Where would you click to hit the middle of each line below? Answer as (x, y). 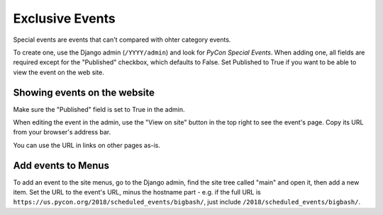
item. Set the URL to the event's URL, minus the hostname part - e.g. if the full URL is (137, 192)
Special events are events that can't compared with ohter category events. (122, 40)
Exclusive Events (65, 18)
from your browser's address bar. (62, 132)
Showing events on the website (84, 92)
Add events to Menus (61, 165)
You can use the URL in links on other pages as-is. (87, 145)
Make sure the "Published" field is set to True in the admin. (99, 109)
